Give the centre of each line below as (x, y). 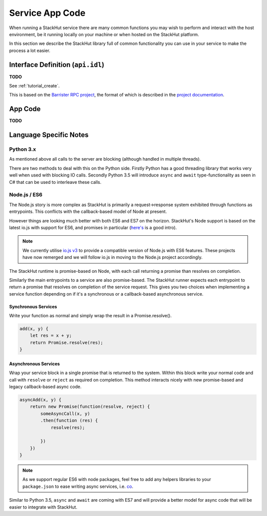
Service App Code (47, 13)
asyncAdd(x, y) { (41, 400)
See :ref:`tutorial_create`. (34, 86)
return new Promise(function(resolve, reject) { (90, 407)
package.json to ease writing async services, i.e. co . (78, 486)
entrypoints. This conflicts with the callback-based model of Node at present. (88, 212)
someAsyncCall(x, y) (65, 413)
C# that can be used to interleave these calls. (55, 182)
